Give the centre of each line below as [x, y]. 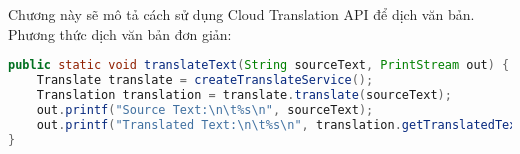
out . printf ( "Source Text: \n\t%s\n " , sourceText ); [205, 109]
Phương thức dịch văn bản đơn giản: [120, 33]
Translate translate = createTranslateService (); [205, 80]
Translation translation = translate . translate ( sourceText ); [244, 94]
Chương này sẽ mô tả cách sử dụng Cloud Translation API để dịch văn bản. [241, 14]
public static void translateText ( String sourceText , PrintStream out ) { [259, 65]
